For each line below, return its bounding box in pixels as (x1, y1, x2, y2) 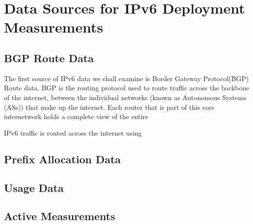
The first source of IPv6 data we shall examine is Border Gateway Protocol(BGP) (4, 73, 249, 83)
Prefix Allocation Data (4, 151, 121, 166)
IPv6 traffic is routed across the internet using (4, 127, 142, 138)
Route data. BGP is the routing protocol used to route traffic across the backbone (4, 83, 250, 93)
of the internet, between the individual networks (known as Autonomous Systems (4, 92, 247, 102)
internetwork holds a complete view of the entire (4, 111, 149, 121)
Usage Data (4, 180, 64, 195)
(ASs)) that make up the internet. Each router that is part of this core (4, 102, 215, 112)
